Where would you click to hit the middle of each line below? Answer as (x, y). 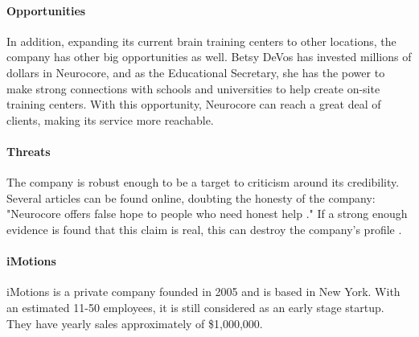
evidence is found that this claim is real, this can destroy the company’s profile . (204, 229)
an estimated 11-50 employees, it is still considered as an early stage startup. (195, 307)
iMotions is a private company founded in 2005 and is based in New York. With (203, 292)
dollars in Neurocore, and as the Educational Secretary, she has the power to (196, 72)
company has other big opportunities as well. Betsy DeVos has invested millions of (209, 57)
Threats (29, 151)
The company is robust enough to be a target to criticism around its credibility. (203, 182)
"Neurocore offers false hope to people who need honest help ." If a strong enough (207, 214)
